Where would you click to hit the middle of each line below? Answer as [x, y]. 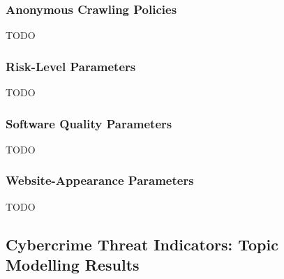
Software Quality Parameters [89, 123]
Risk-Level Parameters [71, 66]
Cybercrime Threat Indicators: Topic [142, 244]
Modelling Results [73, 265]
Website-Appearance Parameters [100, 180]
